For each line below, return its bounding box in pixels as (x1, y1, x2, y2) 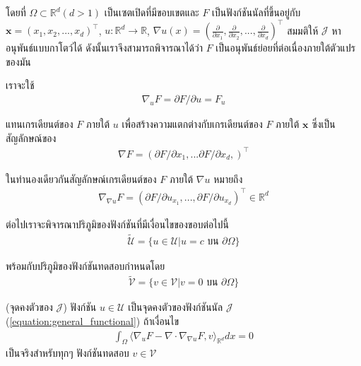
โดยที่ (6, 5, 26, 19)
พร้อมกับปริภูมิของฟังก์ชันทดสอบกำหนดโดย (6, 258, 165, 273)
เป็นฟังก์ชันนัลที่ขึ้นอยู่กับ (212, 5, 301, 19)
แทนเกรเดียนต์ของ (6, 116, 73, 131)
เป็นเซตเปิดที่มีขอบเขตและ (104, 5, 199, 19)
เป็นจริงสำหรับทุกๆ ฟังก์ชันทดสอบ (6, 346, 129, 360)
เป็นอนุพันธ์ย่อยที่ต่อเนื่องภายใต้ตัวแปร (215, 40, 355, 55)
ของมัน (6, 54, 31, 69)
